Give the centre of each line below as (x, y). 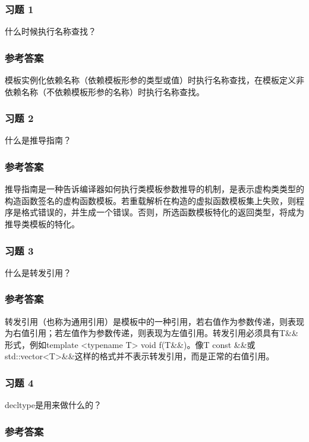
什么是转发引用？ (38, 272)
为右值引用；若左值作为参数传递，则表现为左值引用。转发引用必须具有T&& (152, 333)
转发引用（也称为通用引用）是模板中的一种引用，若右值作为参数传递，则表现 (154, 321)
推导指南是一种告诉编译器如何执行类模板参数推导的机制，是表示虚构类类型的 (154, 189)
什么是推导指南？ (38, 140)
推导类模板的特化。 (42, 224)
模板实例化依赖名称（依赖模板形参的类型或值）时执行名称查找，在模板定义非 (154, 80)
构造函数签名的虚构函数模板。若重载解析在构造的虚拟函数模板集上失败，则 (150, 200)
